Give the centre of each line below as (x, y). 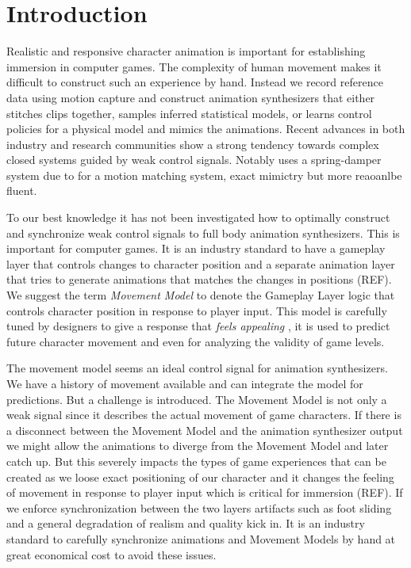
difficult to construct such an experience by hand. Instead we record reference (195, 82)
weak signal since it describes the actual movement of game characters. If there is (204, 415)
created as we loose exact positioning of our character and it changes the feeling (200, 477)
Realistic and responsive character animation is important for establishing (186, 51)
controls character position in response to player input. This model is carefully (197, 310)
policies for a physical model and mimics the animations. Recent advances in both (206, 129)
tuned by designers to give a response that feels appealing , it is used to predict (198, 326)
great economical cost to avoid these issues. (111, 554)
